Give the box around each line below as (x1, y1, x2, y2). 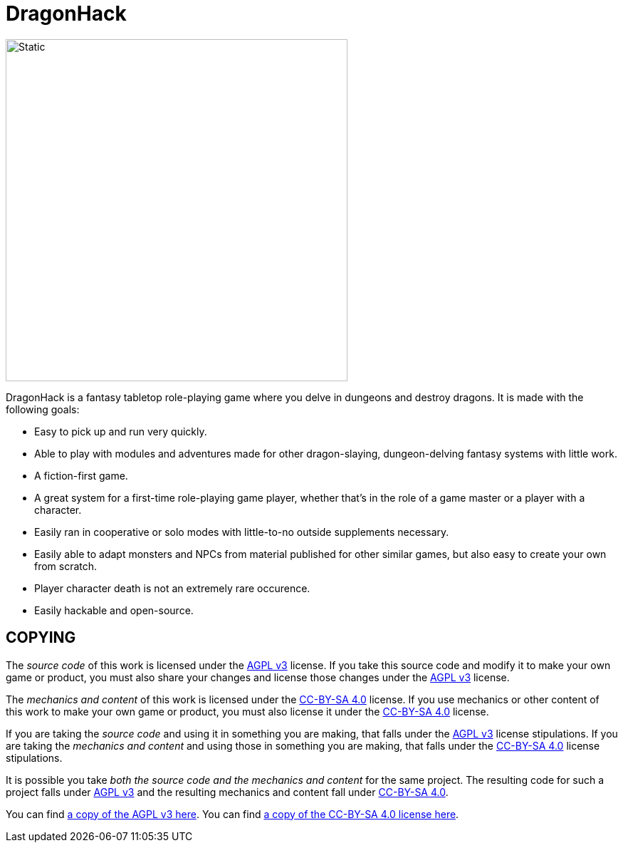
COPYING (6, 629, 76, 647)
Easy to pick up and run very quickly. (34, 425, 207, 438)
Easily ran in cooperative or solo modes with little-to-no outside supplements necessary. (34, 525, 449, 538)
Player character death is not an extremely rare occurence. (34, 581, 310, 594)
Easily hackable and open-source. (34, 604, 194, 616)
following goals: (6, 403, 80, 415)
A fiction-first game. (34, 469, 128, 482)
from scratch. (34, 559, 98, 572)
